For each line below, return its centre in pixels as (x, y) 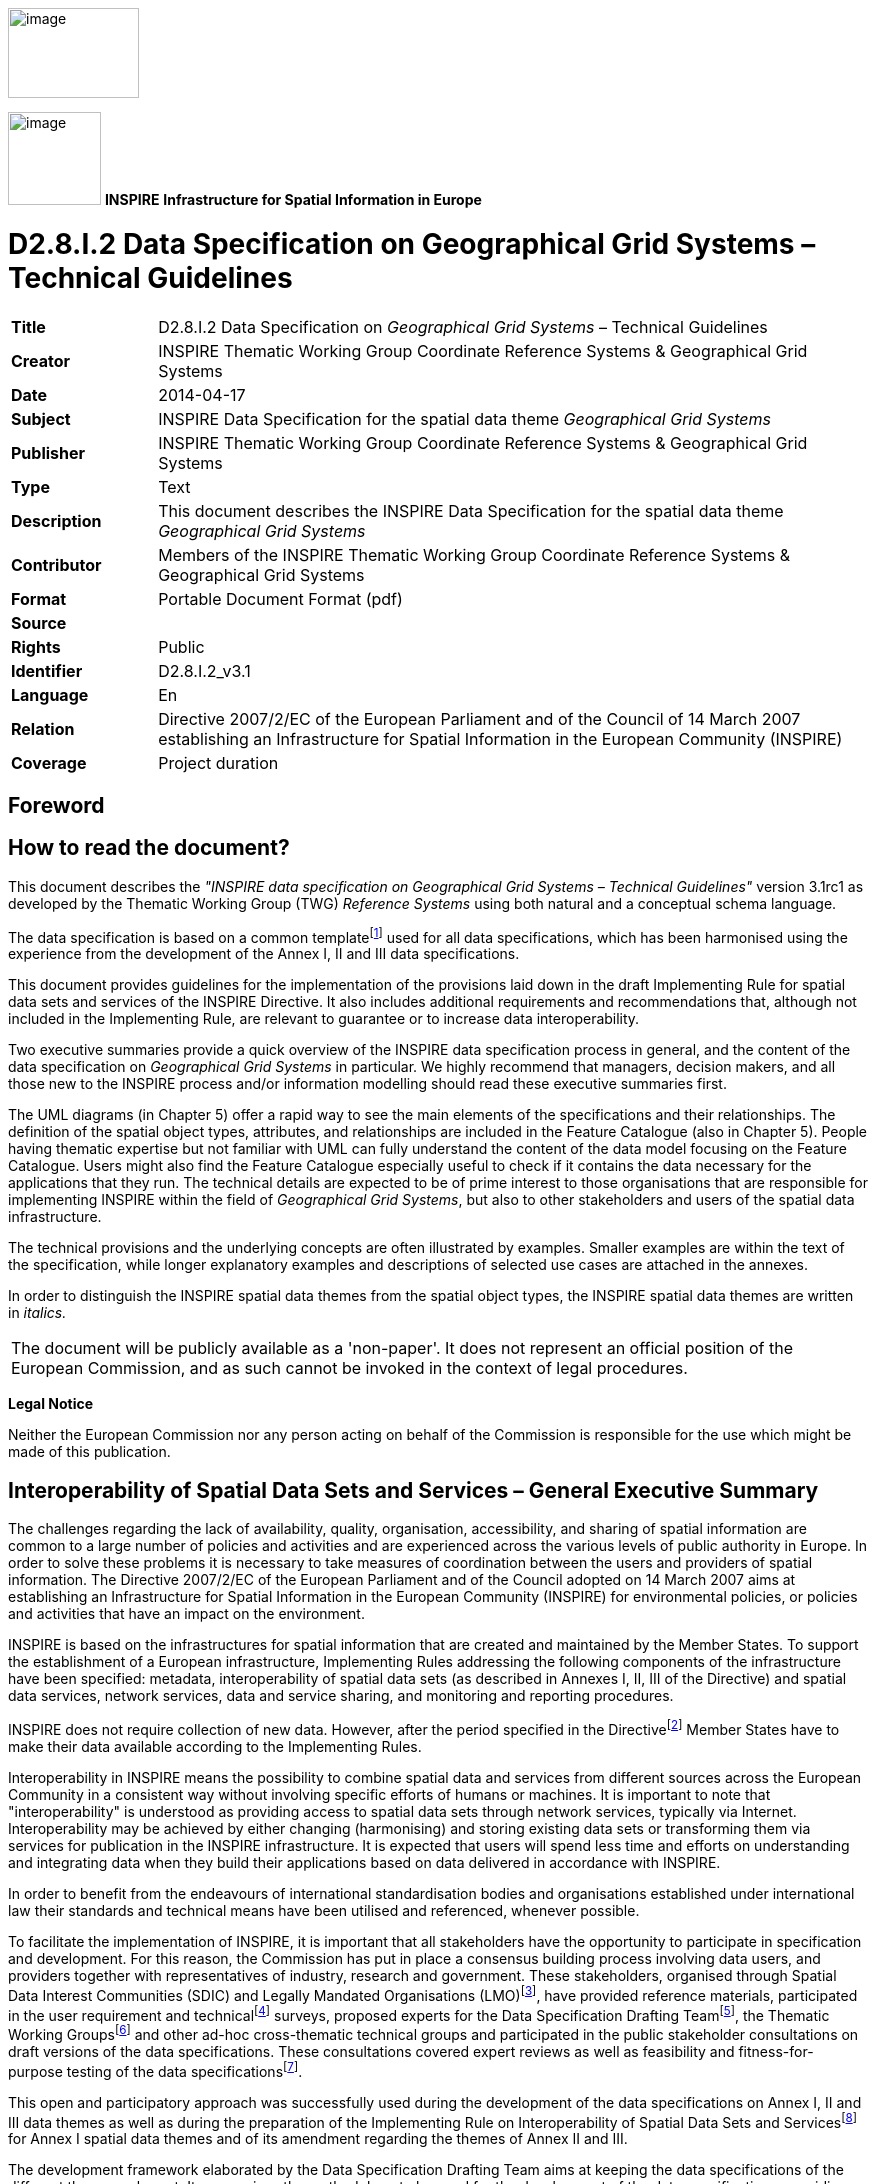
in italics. (37, 1313)
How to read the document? (149, 848)
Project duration (218, 762)
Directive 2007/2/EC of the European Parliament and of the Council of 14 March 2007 (479, 718)
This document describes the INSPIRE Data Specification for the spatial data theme (471, 510)
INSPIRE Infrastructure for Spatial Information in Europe (293, 199)
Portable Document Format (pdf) (280, 598)
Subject (41, 418)
